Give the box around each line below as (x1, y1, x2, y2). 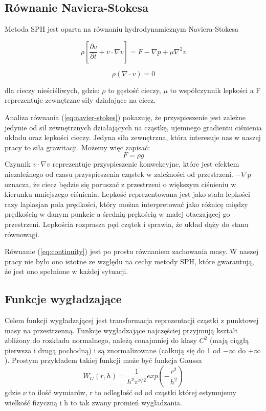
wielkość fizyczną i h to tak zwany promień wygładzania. (5, 397, 183, 407)
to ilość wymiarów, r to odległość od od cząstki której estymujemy (29, 387, 236, 398)
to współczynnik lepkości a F (170, 84, 261, 95)
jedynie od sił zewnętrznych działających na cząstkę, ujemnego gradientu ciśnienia (5, 122, 262, 132)
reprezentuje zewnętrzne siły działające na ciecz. (5, 95, 156, 105)
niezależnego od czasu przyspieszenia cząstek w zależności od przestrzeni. (5, 168, 233, 179)
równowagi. (5, 229, 40, 239)
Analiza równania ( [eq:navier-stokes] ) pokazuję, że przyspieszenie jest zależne (5, 111, 246, 122)
